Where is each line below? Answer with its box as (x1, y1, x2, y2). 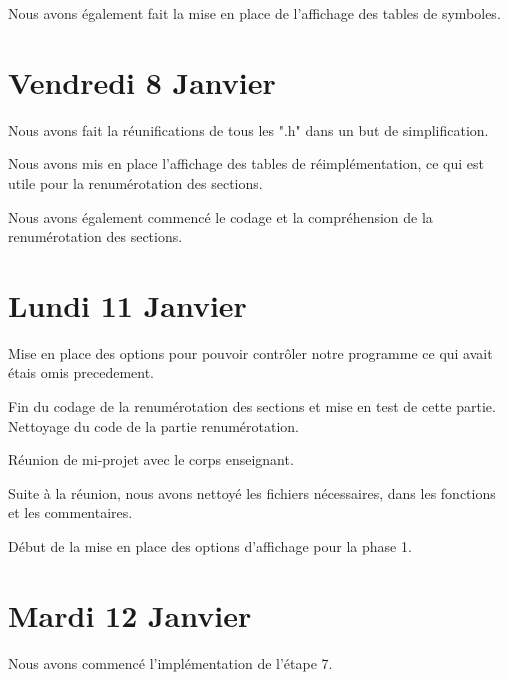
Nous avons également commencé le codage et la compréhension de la (8, 206, 433, 227)
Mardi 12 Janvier (8, 594, 252, 635)
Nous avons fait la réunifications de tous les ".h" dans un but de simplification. (8, 119, 489, 140)
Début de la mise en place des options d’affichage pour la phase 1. (8, 535, 412, 556)
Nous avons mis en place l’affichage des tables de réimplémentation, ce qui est (8, 153, 485, 174)
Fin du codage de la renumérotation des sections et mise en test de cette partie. (8, 396, 496, 416)
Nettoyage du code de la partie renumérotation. (8, 415, 300, 436)
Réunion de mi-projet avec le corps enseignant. (8, 449, 294, 470)
